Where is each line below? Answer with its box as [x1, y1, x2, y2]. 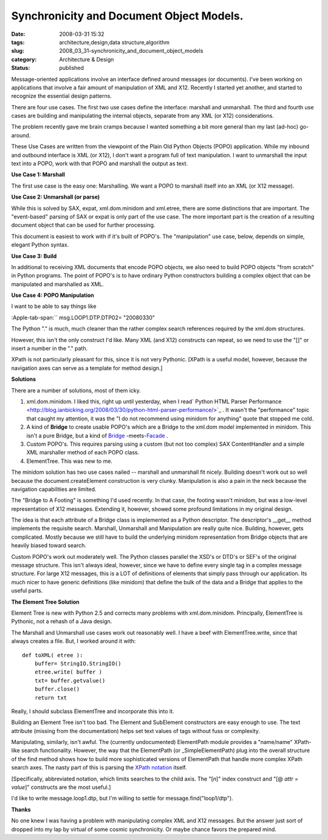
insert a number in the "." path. [11, 345, 88, 352]
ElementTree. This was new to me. [26, 457, 112, 465]
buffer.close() [34, 686, 80, 692]
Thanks [11, 805, 31, 813]
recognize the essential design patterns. [11, 92, 112, 100]
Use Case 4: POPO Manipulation [11, 292, 94, 299]
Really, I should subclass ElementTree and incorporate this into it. [11, 708, 174, 715]
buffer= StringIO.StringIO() [34, 660, 121, 667]
